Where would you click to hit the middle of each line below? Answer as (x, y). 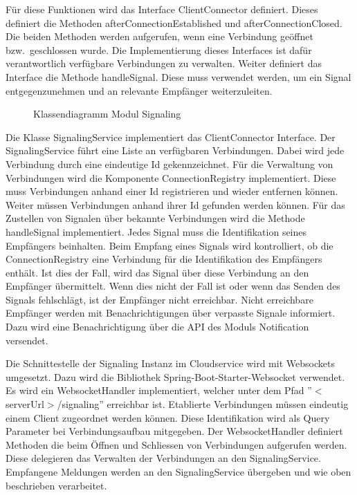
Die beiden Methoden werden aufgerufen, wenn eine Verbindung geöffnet (159, 36)
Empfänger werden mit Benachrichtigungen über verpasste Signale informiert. (171, 313)
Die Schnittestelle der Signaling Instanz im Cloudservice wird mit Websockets (170, 363)
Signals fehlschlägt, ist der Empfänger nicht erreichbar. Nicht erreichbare (159, 299)
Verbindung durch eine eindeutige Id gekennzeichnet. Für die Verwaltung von (170, 164)
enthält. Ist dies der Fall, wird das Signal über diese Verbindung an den (157, 272)
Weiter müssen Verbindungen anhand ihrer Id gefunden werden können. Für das (175, 204)
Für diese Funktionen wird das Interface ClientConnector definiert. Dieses (162, 9)
